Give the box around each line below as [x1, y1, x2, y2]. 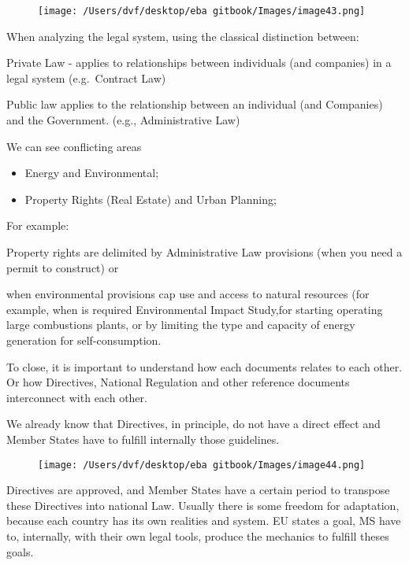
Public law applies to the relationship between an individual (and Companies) [6, 96, 383, 113]
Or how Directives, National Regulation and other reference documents [6, 374, 350, 390]
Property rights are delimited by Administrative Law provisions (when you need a [6, 244, 403, 260]
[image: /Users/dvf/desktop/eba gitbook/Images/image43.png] [38, 6, 366, 17]
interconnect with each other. [6, 389, 147, 405]
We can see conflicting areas [6, 138, 142, 154]
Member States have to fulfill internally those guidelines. [6, 430, 280, 447]
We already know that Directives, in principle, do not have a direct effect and [6, 415, 381, 432]
